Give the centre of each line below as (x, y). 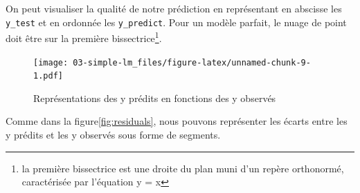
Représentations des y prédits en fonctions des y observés (155, 98)
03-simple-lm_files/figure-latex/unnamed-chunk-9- (192, 62)
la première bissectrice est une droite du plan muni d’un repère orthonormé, (183, 168)
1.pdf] (48, 76)
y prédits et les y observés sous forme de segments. (113, 134)
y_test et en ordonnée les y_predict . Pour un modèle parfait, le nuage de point (176, 22)
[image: (51, 62)
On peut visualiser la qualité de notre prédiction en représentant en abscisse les (174, 8)
